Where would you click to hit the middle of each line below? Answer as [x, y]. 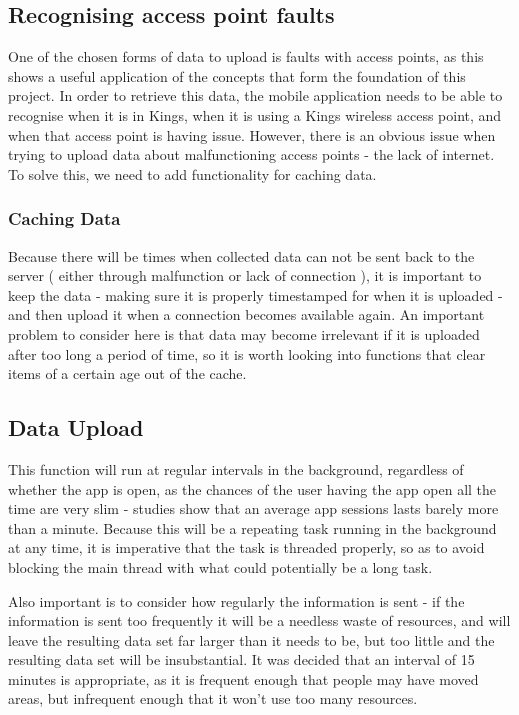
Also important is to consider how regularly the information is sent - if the [236, 600]
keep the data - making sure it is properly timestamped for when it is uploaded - [255, 294]
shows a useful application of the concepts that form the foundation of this [237, 75]
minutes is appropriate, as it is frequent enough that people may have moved [243, 678]
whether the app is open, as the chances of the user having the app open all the [252, 488]
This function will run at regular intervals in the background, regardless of [236, 468]
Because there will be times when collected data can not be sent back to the [241, 255]
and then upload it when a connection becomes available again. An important [246, 314]
